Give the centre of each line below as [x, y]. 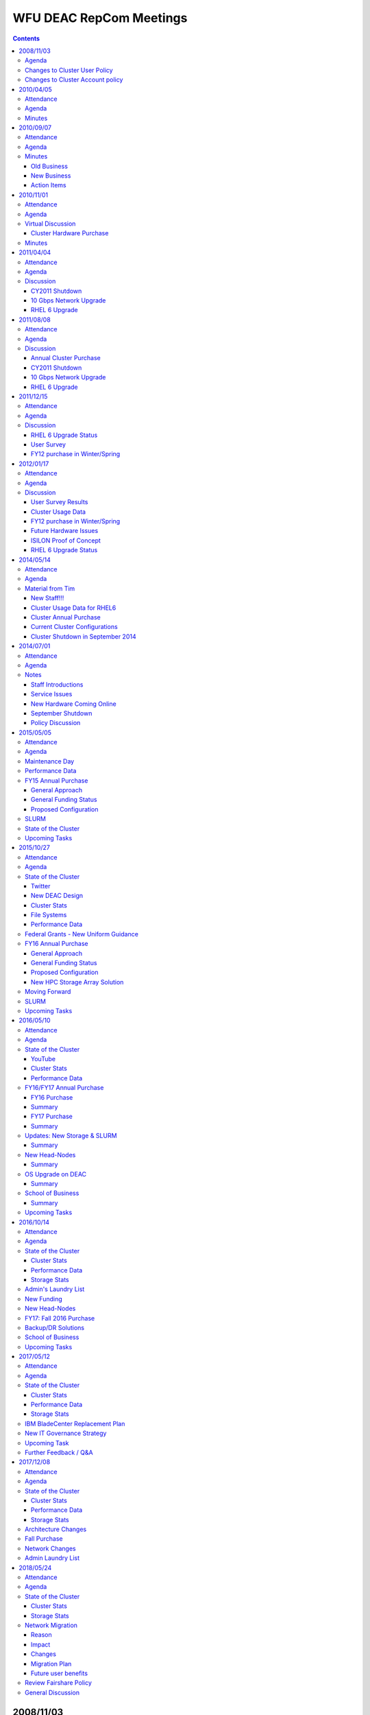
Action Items [49, 185]
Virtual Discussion [50, 224]
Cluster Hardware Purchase [70, 233]
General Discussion [52, 1692]
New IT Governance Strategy [66, 1433]
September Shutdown [62, 713]
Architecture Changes [56, 1529]
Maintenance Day [50, 761]
